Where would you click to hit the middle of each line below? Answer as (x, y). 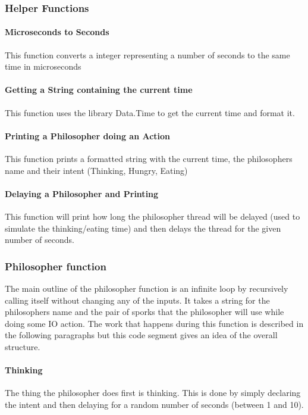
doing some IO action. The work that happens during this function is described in (154, 323)
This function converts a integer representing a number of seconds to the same (147, 54)
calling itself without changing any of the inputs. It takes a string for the (137, 300)
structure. (23, 346)
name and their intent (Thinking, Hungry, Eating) (96, 170)
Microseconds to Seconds (57, 32)
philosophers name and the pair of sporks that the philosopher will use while (144, 312)
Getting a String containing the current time (99, 90)
